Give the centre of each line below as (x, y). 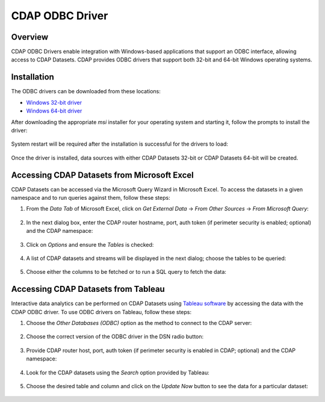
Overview (30, 37)
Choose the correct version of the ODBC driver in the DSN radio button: (115, 336)
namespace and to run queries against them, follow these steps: (91, 198)
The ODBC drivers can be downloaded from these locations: (86, 91)
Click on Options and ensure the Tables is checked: (90, 244)
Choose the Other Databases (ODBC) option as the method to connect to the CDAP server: (139, 323)
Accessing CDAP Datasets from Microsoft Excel (102, 175)
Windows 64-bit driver (54, 111)
